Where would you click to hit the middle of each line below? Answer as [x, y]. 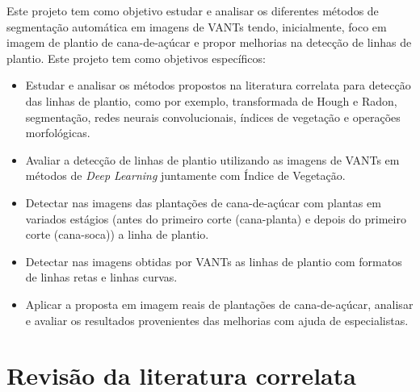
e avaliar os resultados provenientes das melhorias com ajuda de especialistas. [217, 320]
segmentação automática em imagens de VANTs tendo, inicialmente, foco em [197, 26]
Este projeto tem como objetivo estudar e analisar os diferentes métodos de [193, 10]
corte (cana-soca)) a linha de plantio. [117, 234]
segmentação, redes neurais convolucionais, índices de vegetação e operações [213, 117]
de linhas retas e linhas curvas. [101, 277]
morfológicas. [58, 133]
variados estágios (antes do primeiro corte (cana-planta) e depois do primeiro [216, 218]
